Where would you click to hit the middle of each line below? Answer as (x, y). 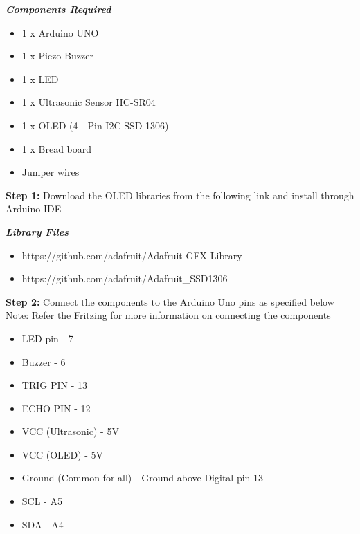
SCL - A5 (42, 501)
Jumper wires (51, 172)
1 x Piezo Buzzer (57, 56)
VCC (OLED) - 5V (63, 454)
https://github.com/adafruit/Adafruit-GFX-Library (132, 255)
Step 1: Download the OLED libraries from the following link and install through (180, 195)
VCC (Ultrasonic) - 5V (70, 431)
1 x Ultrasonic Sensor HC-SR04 (89, 102)
